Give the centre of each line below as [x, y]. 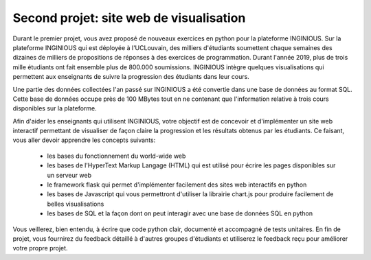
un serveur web [69, 175]
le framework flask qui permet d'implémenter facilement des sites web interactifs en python [177, 185]
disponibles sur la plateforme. [55, 108]
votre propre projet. [40, 248]
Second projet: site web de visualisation [129, 18]
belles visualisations [76, 204]
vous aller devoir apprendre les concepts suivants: [84, 140]
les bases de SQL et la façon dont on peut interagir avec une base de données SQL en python [180, 213]
